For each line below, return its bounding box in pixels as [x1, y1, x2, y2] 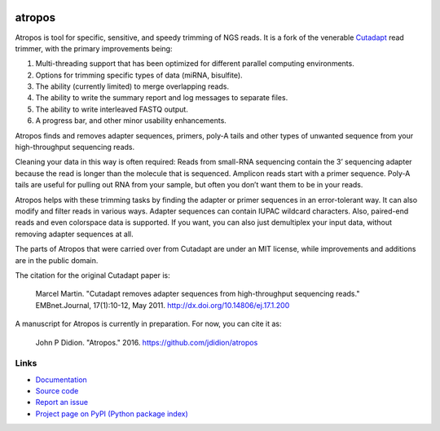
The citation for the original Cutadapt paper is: [15, 270, 170, 280]
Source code [35, 386, 79, 396]
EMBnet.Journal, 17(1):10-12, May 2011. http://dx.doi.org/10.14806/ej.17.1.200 [35, 300, 290, 310]
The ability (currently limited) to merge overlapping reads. [35, 81, 230, 91]
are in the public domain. [15, 255, 99, 265]
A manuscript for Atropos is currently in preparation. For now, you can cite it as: [15, 319, 282, 329]
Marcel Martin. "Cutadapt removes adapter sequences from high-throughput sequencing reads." [35, 289, 360, 299]
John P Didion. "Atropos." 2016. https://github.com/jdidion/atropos [35, 337, 258, 347]
